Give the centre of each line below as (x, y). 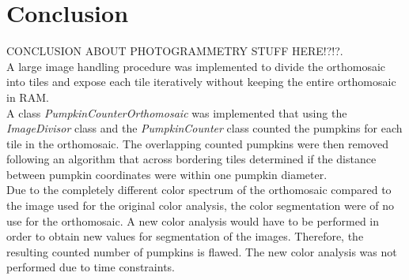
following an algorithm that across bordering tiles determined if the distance (191, 159)
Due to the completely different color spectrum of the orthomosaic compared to (199, 190)
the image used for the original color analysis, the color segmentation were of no (201, 205)
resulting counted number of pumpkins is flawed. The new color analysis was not (202, 251)
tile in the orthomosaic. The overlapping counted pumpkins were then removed (197, 143)
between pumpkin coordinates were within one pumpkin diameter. (167, 174)
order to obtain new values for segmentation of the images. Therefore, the (185, 236)
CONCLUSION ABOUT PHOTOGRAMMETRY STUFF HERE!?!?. (175, 51)
